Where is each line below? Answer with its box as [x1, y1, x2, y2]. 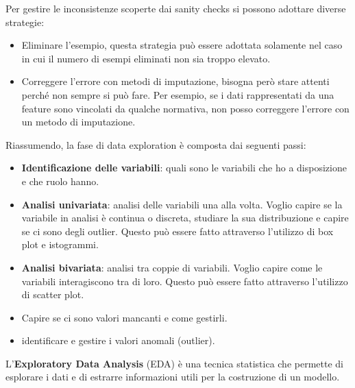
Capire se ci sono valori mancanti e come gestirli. [21, 310, 228, 324]
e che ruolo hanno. [21, 173, 99, 188]
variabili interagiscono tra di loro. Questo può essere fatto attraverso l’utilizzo [21, 274, 348, 288]
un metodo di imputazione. [21, 114, 136, 129]
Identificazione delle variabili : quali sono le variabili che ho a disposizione [21, 160, 347, 175]
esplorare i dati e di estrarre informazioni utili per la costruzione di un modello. [5, 369, 340, 384]
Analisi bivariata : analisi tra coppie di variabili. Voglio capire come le [21, 260, 323, 274]
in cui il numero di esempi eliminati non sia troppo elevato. [21, 51, 271, 65]
